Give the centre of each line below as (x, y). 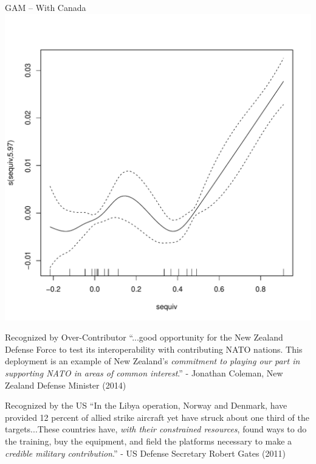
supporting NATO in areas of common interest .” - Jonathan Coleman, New (144, 372)
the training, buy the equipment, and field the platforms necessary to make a (149, 441)
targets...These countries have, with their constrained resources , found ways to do (156, 429)
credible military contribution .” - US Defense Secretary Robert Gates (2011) (145, 453)
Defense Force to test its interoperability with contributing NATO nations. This (154, 349)
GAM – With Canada (46, 7)
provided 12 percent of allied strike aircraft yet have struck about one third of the (157, 417)
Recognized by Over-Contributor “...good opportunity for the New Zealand (144, 337)
